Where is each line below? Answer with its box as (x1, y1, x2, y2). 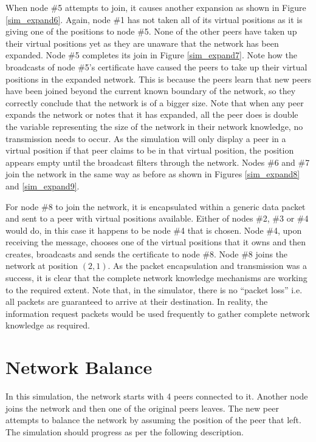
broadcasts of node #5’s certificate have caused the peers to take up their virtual (5, 60, 307, 73)
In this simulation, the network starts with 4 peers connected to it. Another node (5, 390, 308, 403)
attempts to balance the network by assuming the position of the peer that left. (5, 413, 301, 426)
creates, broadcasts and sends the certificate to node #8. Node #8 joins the (5, 247, 288, 260)
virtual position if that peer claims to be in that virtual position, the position (5, 144, 294, 157)
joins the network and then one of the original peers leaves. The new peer (5, 401, 279, 414)
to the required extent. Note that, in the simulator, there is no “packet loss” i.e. (5, 283, 303, 296)
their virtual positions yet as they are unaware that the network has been (5, 36, 279, 49)
